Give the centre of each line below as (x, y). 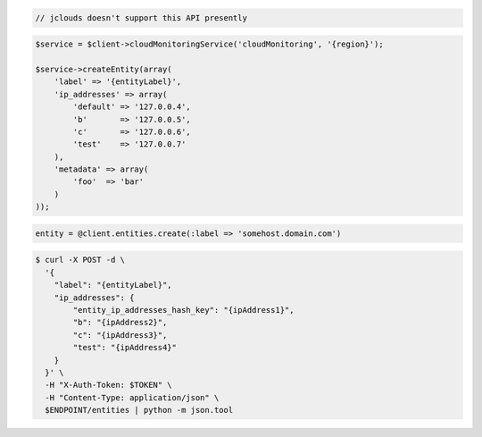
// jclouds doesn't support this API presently (141, 17)
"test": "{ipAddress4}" (125, 348)
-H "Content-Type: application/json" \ (132, 397)
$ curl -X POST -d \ (80, 260)
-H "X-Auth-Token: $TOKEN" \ (109, 385)
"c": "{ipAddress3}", (120, 335)
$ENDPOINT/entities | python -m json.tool (139, 410)
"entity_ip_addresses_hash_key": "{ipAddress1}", (183, 310)
